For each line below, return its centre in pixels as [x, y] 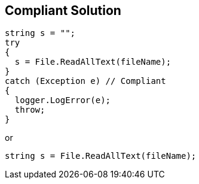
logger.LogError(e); [63, 100]
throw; [30, 110]
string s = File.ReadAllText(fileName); [101, 156]
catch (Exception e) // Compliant [85, 81]
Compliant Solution [63, 10]
